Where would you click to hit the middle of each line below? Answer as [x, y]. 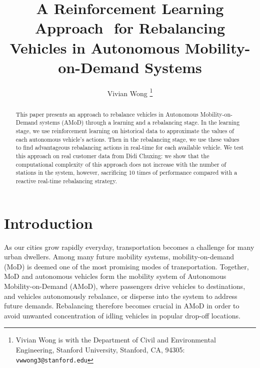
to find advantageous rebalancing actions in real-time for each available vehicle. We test [130, 147]
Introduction [48, 223]
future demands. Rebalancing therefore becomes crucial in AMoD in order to [122, 306]
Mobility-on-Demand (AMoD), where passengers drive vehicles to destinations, [125, 286]
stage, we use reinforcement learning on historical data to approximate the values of [125, 131]
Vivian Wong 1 [130, 92]
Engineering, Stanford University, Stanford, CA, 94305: [100, 349]
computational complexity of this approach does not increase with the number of [121, 164]
